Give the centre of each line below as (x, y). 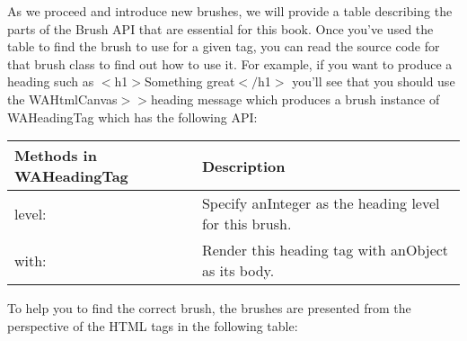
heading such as (51, 81)
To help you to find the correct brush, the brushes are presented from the (209, 308)
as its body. (238, 271)
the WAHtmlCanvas (62, 99)
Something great (189, 81)
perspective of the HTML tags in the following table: (153, 325)
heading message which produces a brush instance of (295, 99)
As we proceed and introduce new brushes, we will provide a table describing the (230, 11)
